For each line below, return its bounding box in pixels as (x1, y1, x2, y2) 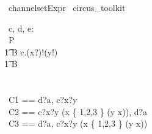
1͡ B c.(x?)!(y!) (4, 45, 58, 58)
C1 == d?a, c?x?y (8, 93, 78, 106)
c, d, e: (8, 21, 34, 34)
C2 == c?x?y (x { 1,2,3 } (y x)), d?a (8, 105, 148, 118)
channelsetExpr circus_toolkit (8, 1, 126, 13)
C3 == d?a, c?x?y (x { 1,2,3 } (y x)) (8, 117, 148, 130)
